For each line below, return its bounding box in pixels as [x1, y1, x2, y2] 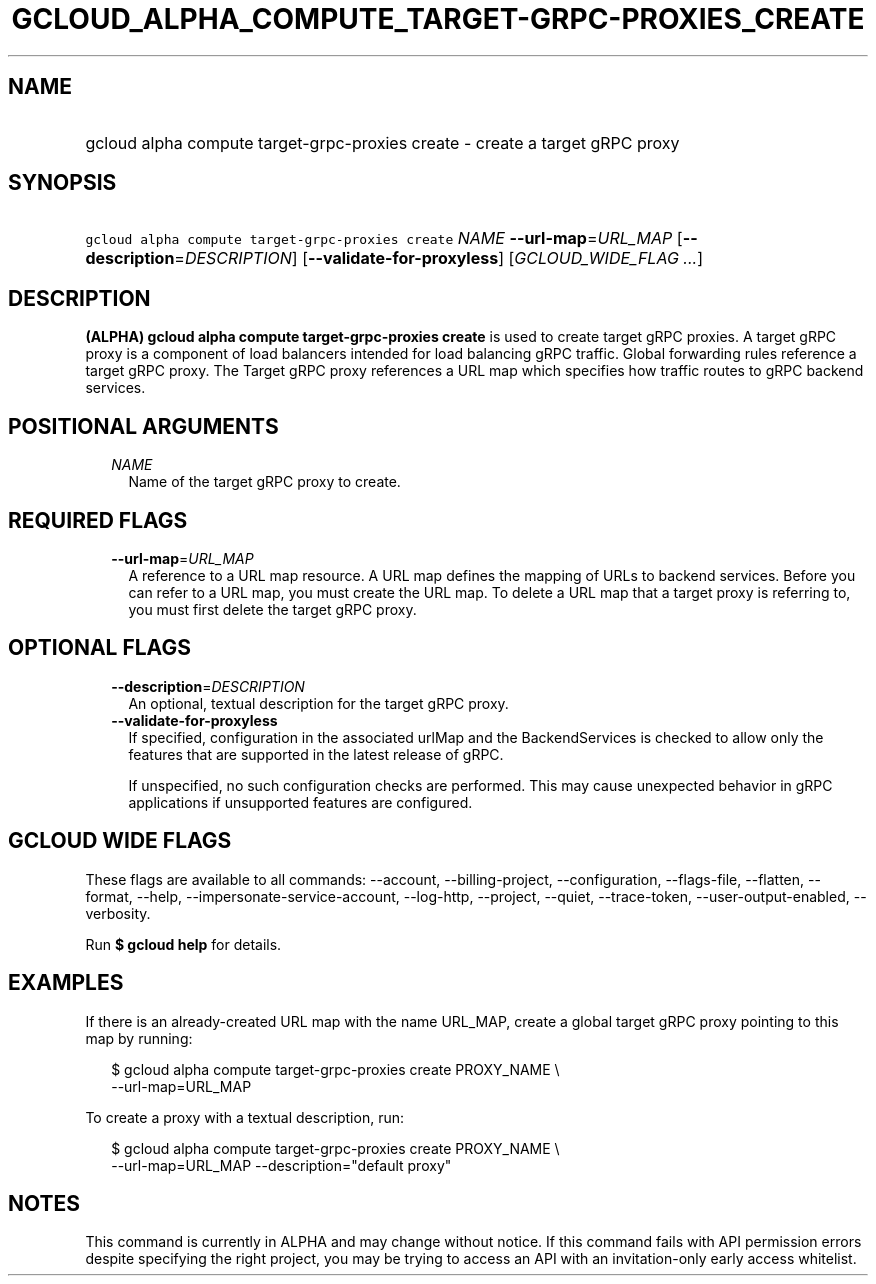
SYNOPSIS [8, 170, 117, 196]
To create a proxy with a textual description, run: [85, 1108, 404, 1126]
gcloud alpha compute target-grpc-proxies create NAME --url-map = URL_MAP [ [85, 228, 683, 249]
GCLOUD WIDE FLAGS [8, 828, 232, 854]
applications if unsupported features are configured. [128, 793, 473, 811]
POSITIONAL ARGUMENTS [8, 413, 279, 439]
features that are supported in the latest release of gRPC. [128, 745, 504, 763]
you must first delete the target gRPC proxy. [128, 600, 417, 618]
